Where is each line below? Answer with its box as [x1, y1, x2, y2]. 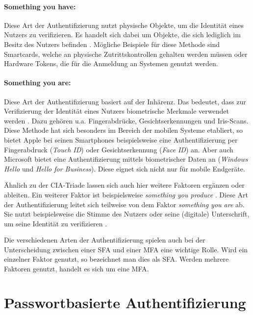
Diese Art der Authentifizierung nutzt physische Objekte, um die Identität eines [4, 20, 244, 30]
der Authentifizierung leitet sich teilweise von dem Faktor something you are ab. [4, 199, 245, 209]
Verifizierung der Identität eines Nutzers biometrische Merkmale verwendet [4, 106, 229, 116]
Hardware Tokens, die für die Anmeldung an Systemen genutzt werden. [4, 58, 218, 69]
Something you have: [4, 1, 76, 11]
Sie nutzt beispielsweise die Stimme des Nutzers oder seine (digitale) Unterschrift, [4, 209, 250, 219]
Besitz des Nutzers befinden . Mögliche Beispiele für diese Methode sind [4, 39, 220, 49]
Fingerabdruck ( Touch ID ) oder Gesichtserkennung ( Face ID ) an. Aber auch [4, 144, 233, 154]
